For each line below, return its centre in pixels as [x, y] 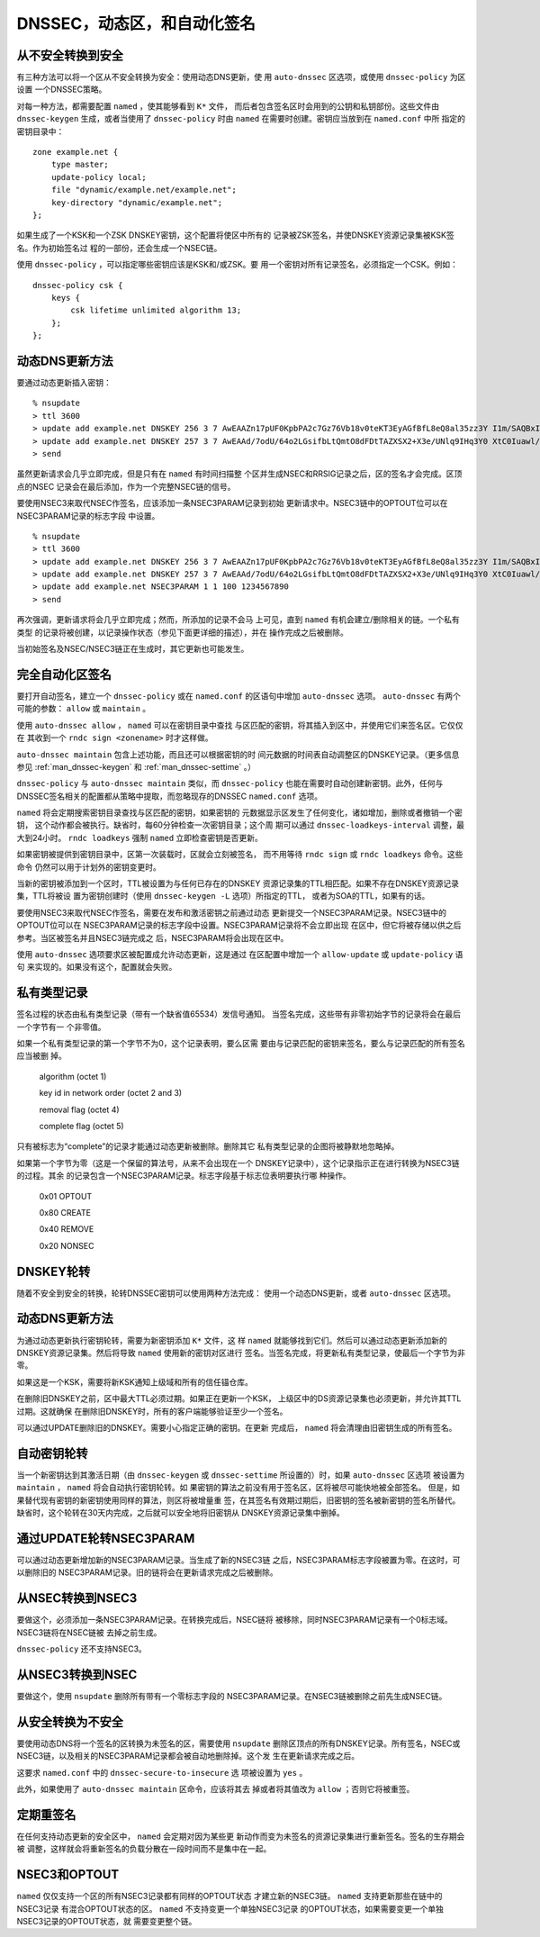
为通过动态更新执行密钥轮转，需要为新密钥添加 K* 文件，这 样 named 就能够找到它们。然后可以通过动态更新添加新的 [232, 1340]
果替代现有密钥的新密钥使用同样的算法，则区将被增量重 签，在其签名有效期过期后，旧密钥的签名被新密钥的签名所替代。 [238, 1500]
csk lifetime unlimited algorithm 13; [156, 310]
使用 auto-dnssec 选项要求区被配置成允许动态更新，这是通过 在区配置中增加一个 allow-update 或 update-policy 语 [240, 954]
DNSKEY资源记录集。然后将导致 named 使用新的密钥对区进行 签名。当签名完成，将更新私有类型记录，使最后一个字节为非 [241, 1353]
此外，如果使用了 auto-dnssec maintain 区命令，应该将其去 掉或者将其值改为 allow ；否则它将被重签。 [216, 1788]
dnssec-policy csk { [78, 285]
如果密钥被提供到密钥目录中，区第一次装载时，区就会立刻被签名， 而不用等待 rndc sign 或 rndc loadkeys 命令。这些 [240, 855]
